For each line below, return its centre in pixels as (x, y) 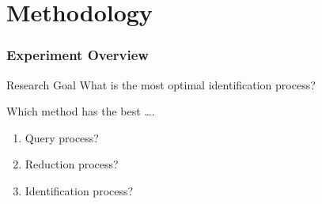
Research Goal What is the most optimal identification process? (161, 84)
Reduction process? (72, 164)
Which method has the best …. (81, 111)
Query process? (62, 137)
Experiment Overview (78, 55)
